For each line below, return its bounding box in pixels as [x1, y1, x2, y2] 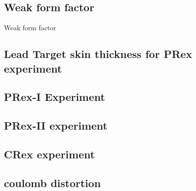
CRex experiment [4, 146, 95, 161]
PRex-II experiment [4, 118, 108, 133]
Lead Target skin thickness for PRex [4, 46, 193, 61]
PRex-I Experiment [4, 89, 105, 104]
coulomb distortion [4, 175, 101, 190]
